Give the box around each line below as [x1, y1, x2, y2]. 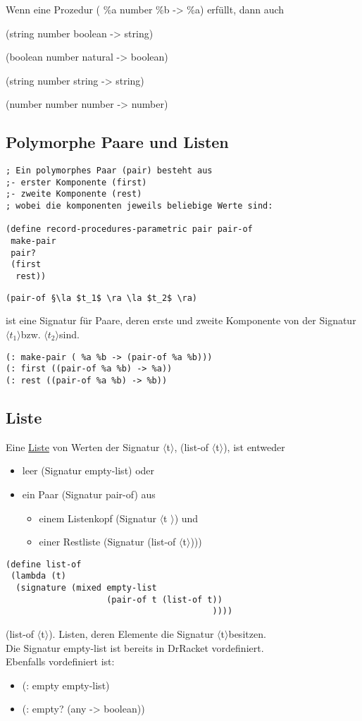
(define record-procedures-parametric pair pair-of [6, 224, 253, 235]
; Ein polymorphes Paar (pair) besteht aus [6, 166, 213, 176]
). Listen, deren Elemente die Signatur [49, 627, 214, 641]
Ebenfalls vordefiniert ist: [6, 654, 115, 669]
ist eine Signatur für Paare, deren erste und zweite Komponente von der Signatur [6, 313, 356, 328]
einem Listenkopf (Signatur [39, 510, 156, 525]
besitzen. [228, 627, 266, 641]
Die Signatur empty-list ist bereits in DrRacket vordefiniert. [6, 640, 264, 655]
